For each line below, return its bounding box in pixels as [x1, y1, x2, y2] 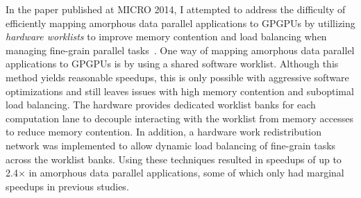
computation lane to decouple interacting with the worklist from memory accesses [6, 110, 353, 125]
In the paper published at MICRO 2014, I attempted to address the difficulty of [6, 2, 346, 16]
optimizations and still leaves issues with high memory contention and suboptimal [6, 83, 354, 98]
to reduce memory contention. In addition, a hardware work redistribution [6, 124, 321, 139]
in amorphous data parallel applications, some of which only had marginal [28, 165, 344, 180]
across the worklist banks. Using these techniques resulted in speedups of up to [6, 151, 342, 166]
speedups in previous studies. [6, 179, 129, 193]
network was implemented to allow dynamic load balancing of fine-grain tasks [6, 138, 336, 152]
